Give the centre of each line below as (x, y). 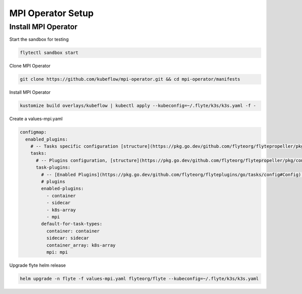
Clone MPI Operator (30, 66)
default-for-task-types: (72, 224)
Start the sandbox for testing (39, 39)
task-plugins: (53, 167)
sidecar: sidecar (67, 238)
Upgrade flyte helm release (37, 265)
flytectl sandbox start (49, 53)
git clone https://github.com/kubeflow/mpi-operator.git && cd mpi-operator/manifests (130, 79)
